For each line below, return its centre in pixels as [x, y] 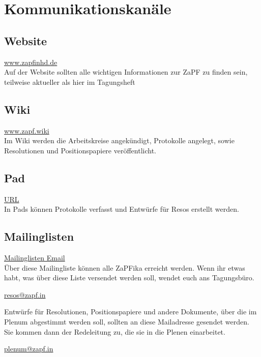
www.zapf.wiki [27, 130]
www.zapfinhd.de [31, 62]
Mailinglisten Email [35, 257]
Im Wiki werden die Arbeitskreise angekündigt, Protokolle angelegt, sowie [119, 140]
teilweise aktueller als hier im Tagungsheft [70, 82]
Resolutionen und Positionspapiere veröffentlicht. [80, 150]
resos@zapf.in [25, 294]
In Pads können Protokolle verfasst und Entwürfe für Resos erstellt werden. [122, 209]
